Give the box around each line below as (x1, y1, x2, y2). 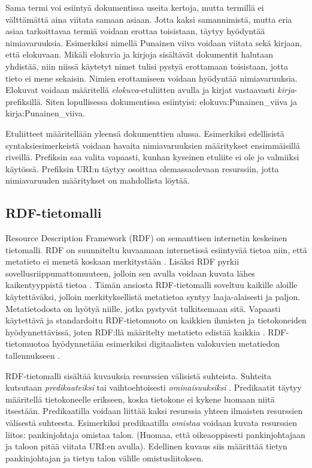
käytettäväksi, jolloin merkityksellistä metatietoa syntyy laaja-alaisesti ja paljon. (5, 290, 301, 303)
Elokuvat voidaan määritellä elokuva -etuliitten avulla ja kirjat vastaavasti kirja (5, 83, 295, 96)
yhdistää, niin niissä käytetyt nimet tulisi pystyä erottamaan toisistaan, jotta (5, 59, 288, 72)
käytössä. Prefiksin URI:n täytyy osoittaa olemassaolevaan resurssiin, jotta (5, 162, 279, 175)
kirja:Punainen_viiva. (5, 107, 85, 119)
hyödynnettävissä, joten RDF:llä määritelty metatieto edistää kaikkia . (5, 325, 265, 338)
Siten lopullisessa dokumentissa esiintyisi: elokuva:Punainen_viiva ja (46, 95, 298, 107)
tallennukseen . (5, 349, 60, 362)
